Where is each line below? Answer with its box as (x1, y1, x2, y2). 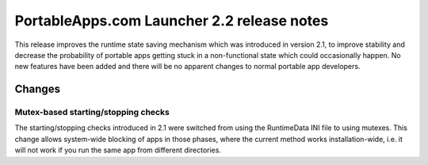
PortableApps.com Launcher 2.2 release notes (14, 12, 329, 29)
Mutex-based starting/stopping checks (14, 107, 170, 118)
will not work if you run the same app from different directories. (14, 145, 222, 155)
